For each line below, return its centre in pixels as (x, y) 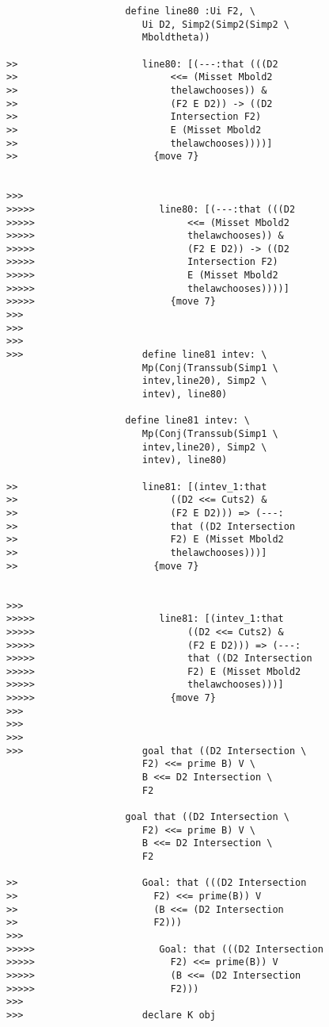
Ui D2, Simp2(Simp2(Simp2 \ (216, 24)
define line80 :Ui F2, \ (190, 11)
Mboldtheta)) (176, 38)
